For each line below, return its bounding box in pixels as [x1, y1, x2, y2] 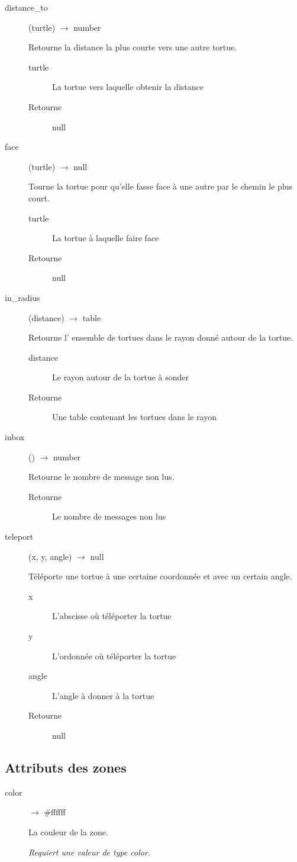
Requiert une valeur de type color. [28, 845, 151, 858]
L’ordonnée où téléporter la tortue [52, 649, 176, 662]
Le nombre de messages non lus [52, 510, 166, 523]
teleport [5, 530, 33, 543]
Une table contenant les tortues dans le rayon [52, 411, 217, 423]
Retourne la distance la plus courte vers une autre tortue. [28, 41, 237, 53]
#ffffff [44, 806, 66, 818]
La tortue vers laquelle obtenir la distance [52, 81, 204, 93]
